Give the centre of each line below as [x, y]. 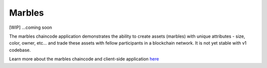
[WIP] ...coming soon [31, 27]
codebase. [20, 50]
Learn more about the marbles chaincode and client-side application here [84, 59]
